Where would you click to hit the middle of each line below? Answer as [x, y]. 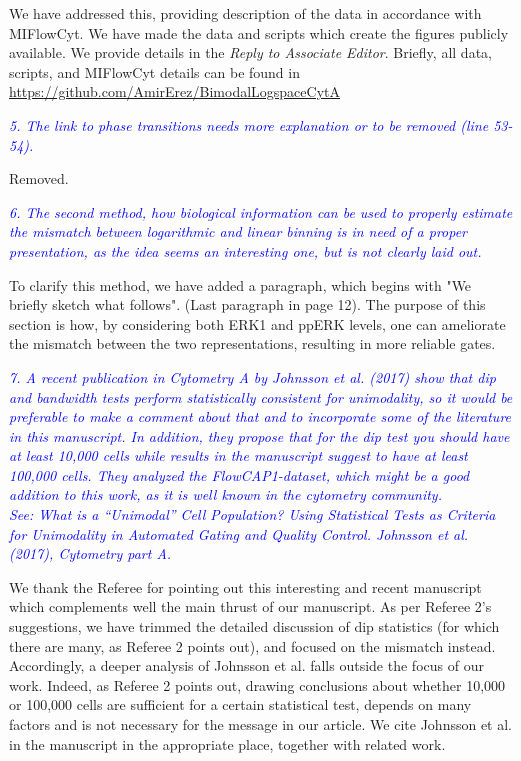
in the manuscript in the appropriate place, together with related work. [227, 743]
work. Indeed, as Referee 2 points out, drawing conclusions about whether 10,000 [257, 684]
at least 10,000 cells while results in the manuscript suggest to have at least [238, 455]
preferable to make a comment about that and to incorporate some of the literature [260, 416]
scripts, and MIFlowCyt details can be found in [154, 71]
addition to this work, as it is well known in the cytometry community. [225, 494]
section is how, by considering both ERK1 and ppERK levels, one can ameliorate [257, 323]
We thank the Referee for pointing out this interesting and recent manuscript [245, 586]
